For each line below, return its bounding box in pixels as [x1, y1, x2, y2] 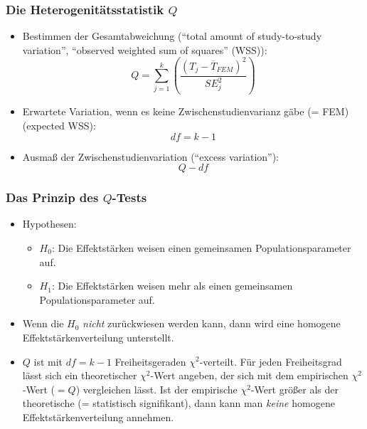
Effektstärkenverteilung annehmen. [22, 409, 174, 424]
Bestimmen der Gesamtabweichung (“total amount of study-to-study [22, 28, 322, 43]
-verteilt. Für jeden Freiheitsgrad [199, 354, 342, 369]
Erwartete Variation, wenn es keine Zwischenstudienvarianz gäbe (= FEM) [22, 104, 349, 119]
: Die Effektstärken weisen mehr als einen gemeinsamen [51, 278, 293, 293]
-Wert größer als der [250, 381, 339, 396]
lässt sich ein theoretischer [22, 368, 137, 383]
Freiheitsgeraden [115, 354, 186, 369]
